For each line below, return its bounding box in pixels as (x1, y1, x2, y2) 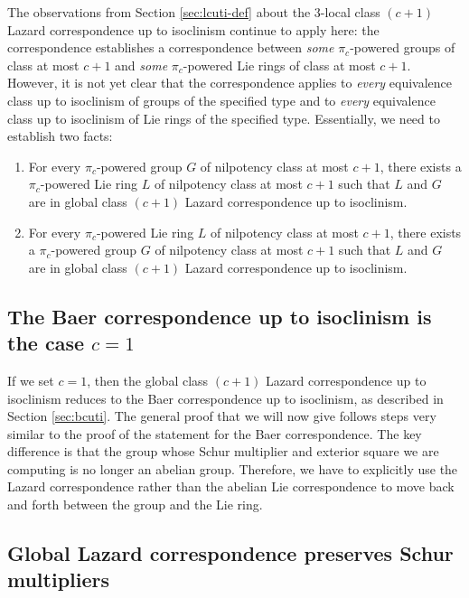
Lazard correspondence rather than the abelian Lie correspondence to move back (7, 477, 455, 496)
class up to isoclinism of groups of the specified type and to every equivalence (7, 90, 436, 109)
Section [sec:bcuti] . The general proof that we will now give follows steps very (7, 406, 436, 425)
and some (115, 55, 168, 74)
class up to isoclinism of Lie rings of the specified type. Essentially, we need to (7, 108, 440, 127)
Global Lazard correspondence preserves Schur (7, 539, 454, 567)
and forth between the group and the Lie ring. (7, 495, 263, 514)
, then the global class (87, 370, 209, 389)
